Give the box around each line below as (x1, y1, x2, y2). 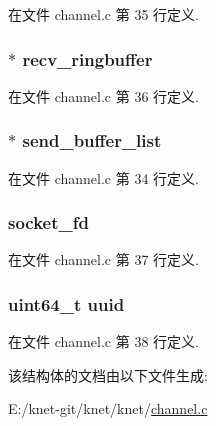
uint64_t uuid (8, 291, 125, 316)
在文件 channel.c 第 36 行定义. (8, 85, 199, 106)
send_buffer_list (22, 128, 162, 153)
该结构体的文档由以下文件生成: (8, 364, 208, 385)
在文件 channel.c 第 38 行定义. (8, 331, 199, 352)
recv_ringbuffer (22, 46, 153, 71)
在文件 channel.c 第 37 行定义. (8, 249, 199, 270)
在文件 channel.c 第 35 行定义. (8, 4, 199, 24)
